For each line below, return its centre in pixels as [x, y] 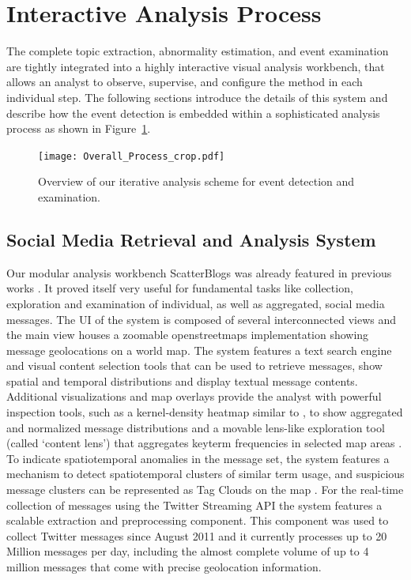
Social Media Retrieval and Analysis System [191, 239]
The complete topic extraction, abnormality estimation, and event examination [198, 51]
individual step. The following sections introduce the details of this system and [197, 97]
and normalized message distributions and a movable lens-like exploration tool [196, 427]
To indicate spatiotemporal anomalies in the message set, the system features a [198, 458]
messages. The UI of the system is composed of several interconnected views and [201, 319]
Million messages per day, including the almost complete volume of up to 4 [188, 551]
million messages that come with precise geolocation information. [164, 567]
